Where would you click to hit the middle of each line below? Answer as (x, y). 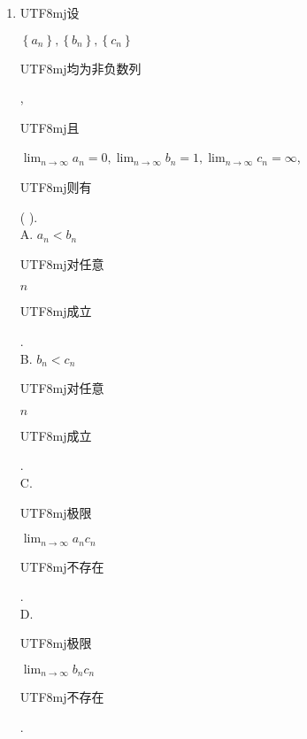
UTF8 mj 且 (50, 127)
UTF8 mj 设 (50, 12)
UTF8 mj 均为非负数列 (81, 68)
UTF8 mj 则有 (56, 186)
